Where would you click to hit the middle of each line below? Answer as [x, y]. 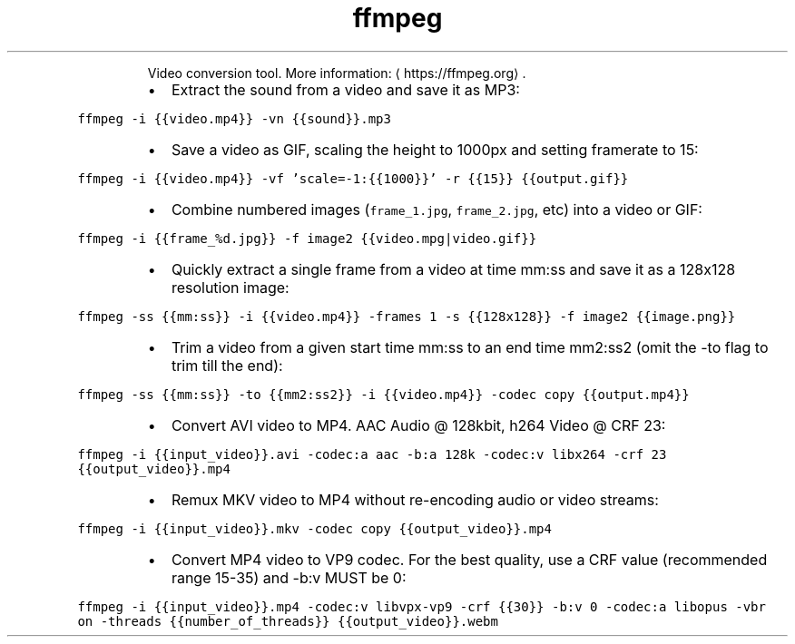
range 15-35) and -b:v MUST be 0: [289, 577]
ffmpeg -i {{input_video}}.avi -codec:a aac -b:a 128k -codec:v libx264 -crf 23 [372, 454]
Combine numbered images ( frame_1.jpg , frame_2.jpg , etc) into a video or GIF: [437, 209]
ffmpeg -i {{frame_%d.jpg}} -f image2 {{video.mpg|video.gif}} [307, 238]
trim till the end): [227, 365]
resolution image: [230, 287]
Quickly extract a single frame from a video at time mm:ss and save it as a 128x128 [453, 269]
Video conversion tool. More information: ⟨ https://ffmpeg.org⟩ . [337, 73]
